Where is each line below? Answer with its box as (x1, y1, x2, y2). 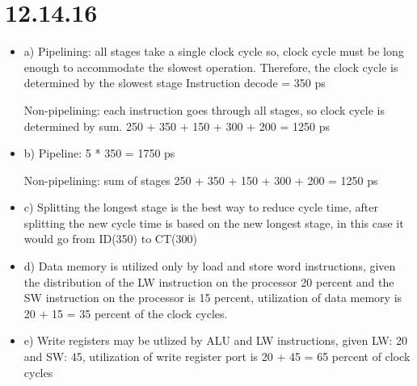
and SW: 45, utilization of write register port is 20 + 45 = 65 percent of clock (23, 348, 411, 365)
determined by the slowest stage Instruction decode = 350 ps (23, 74, 326, 91)
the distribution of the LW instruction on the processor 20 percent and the (23, 273, 394, 290)
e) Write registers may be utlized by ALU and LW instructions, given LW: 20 (23, 332, 408, 349)
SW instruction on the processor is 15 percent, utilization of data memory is (23, 289, 402, 306)
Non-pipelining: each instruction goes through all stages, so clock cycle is (23, 101, 385, 118)
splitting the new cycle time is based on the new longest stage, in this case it (23, 214, 404, 231)
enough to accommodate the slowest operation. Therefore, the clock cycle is (23, 58, 398, 75)
